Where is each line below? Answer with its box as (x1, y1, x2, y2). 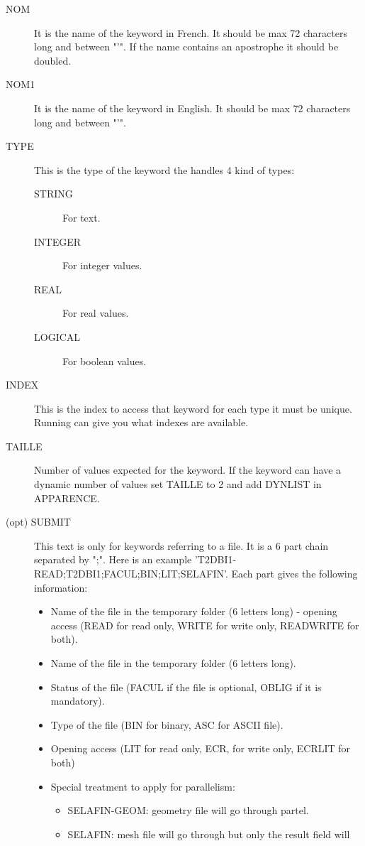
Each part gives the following (231, 566, 358, 581)
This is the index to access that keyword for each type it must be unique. (34, 401, 352, 416)
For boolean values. (62, 353, 147, 368)
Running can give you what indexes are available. (34, 415, 249, 430)
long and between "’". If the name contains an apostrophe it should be (34, 39, 339, 54)
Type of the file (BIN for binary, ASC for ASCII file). (50, 717, 283, 732)
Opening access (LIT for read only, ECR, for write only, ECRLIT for (50, 741, 351, 756)
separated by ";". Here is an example (34, 552, 192, 567)
